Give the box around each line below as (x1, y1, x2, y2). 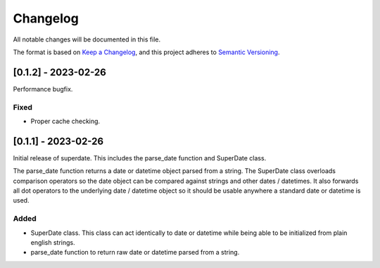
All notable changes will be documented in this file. (13, 35, 161, 44)
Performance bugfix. (13, 84, 73, 93)
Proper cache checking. (30, 117, 101, 125)
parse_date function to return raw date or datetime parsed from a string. (30, 248, 240, 257)
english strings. (30, 238, 75, 246)
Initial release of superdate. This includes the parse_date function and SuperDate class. (13, 153, 267, 162)
